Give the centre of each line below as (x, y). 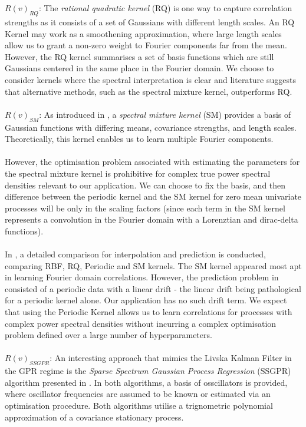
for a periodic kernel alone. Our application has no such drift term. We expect (146, 300)
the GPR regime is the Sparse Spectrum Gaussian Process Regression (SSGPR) (148, 371)
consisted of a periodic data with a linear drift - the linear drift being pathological (153, 288)
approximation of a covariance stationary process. (94, 417)
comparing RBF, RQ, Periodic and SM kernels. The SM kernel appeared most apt (153, 265)
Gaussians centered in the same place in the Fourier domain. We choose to (139, 68)
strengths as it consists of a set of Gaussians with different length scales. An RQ (150, 21)
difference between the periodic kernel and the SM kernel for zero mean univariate (153, 196)
